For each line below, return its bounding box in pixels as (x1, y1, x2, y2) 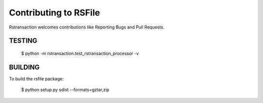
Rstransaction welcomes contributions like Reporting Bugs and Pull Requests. (9, 24, 165, 30)
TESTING (9, 37, 38, 45)
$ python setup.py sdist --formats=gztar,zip (21, 87, 110, 93)
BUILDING (9, 63, 40, 71)
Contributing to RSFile (9, 7, 100, 18)
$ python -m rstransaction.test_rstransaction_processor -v (21, 50, 139, 56)
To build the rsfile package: (9, 75, 64, 82)
